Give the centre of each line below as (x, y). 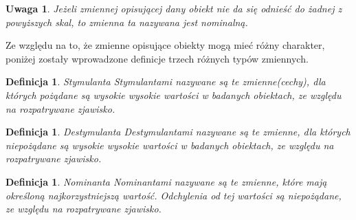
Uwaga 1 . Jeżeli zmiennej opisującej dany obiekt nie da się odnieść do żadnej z (174, 8)
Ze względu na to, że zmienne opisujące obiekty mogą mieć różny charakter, (165, 45)
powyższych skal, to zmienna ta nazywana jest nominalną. (127, 22)
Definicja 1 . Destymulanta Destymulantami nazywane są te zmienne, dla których (178, 132)
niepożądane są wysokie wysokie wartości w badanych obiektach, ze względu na (170, 145)
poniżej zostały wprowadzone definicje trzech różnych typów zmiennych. (157, 58)
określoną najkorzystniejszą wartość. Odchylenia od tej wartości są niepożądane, (174, 195)
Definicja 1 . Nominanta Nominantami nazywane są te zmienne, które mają (166, 181)
